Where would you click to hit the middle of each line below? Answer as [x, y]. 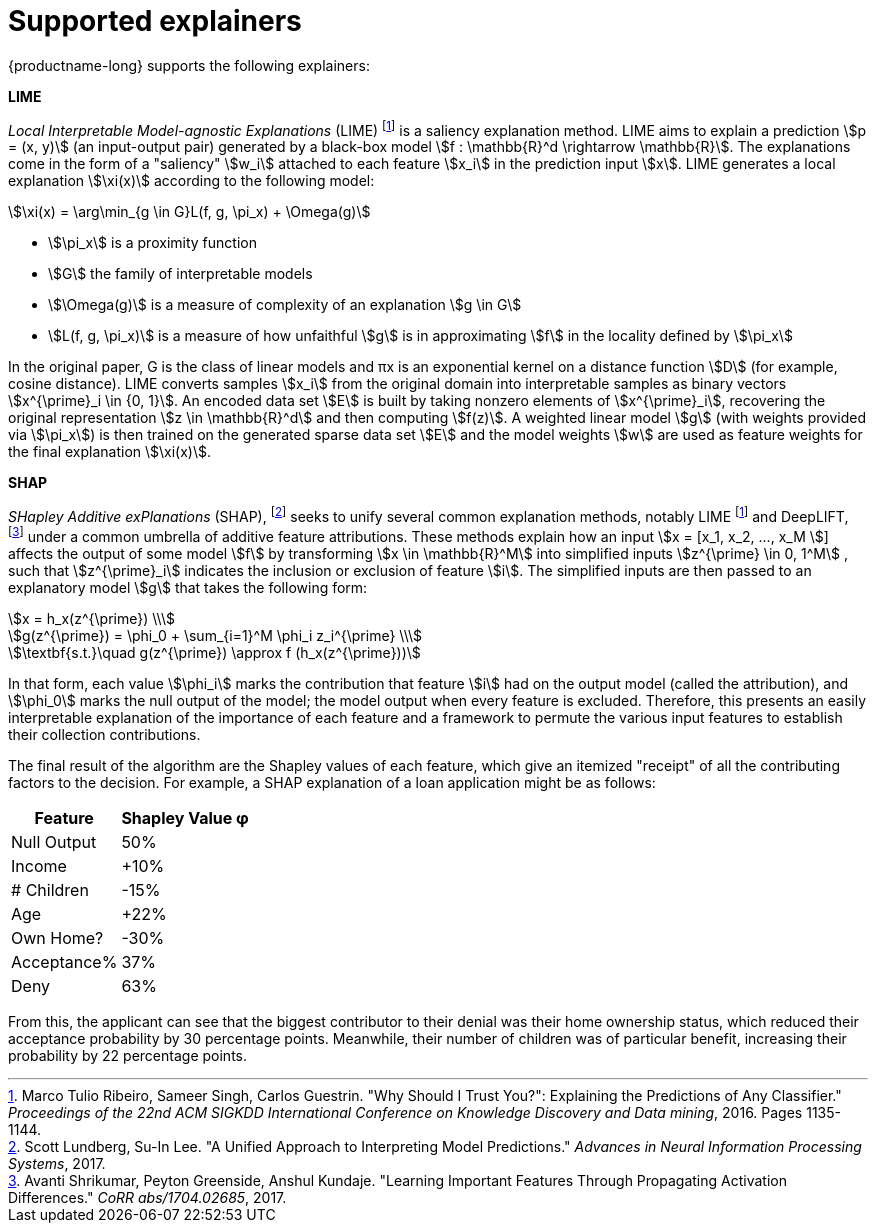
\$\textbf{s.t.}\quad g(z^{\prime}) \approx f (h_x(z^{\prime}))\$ [214, 652]
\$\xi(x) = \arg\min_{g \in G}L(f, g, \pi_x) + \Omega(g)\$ [189, 212]
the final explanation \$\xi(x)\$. [110, 452]
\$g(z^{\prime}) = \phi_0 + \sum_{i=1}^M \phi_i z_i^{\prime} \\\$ [215, 635]
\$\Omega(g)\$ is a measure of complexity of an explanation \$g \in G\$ [285, 305]
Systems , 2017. [57, 1163]
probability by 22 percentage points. [127, 1055]
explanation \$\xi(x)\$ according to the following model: [191, 181]
